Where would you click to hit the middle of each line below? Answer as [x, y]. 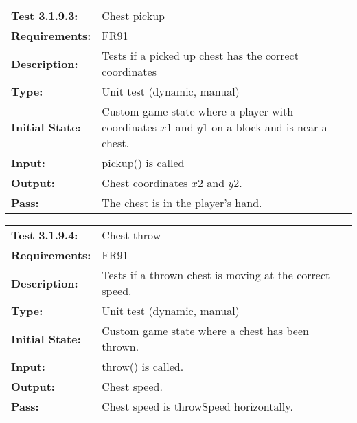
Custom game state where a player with [198, 111]
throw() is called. [143, 366]
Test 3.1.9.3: [45, 15]
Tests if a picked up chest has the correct [200, 55]
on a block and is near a [269, 127]
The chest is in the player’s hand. [182, 203]
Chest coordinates [145, 183]
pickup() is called [143, 163]
